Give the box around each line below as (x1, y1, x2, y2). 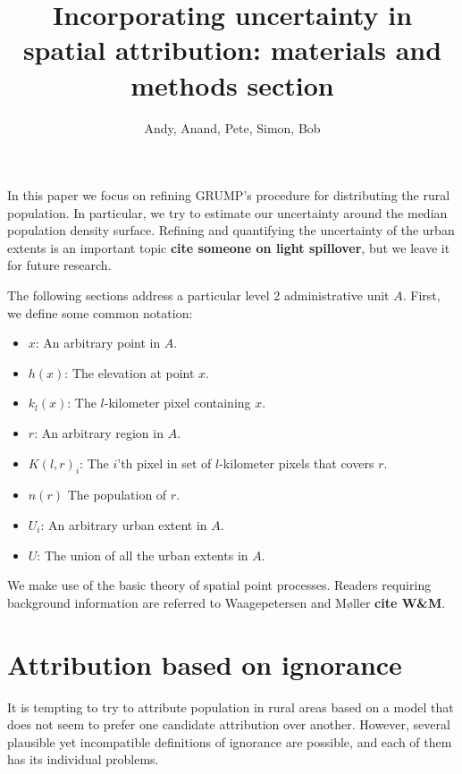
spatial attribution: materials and (22, 31, 442, 68)
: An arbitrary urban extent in (40, 516, 207, 534)
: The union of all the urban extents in (37, 545, 248, 564)
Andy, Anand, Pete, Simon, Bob (144, 118, 321, 137)
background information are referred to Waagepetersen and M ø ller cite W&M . (7, 593, 446, 611)
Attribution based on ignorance (7, 645, 402, 682)
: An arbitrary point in (35, 333, 161, 352)
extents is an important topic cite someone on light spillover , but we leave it (7, 238, 450, 257)
